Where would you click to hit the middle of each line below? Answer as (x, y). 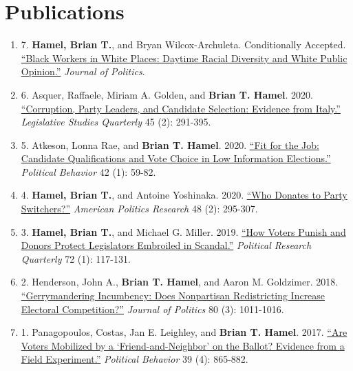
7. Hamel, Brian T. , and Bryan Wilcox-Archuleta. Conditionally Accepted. (183, 44)
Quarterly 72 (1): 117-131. (76, 258)
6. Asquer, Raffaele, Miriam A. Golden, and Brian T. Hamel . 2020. (167, 94)
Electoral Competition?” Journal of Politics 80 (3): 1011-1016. (152, 309)
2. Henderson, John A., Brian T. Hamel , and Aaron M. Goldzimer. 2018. (180, 282)
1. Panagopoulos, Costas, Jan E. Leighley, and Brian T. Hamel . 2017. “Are (184, 332)
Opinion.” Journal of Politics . (83, 71)
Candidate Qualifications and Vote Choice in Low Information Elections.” (176, 158)
